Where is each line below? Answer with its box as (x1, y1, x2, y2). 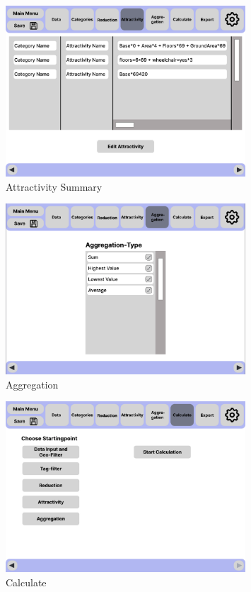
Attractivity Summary (6, 179, 103, 194)
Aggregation (6, 376, 59, 391)
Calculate (6, 575, 47, 590)
